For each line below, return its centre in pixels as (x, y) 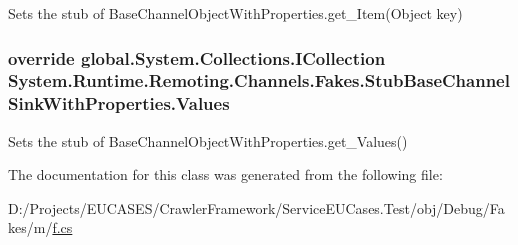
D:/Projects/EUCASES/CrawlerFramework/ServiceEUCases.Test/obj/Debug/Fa (256, 207)
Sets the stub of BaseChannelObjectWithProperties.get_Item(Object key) (235, 13)
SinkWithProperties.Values (119, 103)
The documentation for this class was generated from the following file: (225, 174)
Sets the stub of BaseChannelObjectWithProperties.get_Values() (208, 140)
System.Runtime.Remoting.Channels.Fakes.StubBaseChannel (259, 80)
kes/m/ (30, 227)
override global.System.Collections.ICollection (197, 57)
